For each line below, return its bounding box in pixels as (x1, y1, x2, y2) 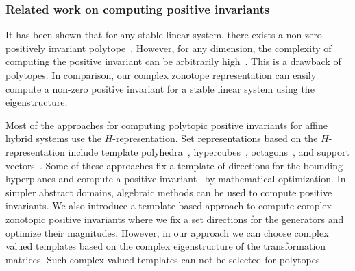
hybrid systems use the (5, 131, 101, 145)
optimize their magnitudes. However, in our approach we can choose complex (5, 225, 329, 239)
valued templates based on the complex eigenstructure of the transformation (5, 239, 326, 253)
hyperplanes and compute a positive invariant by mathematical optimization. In (5, 172, 346, 186)
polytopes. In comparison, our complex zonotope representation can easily (5, 68, 317, 82)
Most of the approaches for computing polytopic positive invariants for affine (5, 117, 328, 132)
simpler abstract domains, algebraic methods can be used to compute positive (5, 185, 332, 199)
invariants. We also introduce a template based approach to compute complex (5, 198, 332, 213)
